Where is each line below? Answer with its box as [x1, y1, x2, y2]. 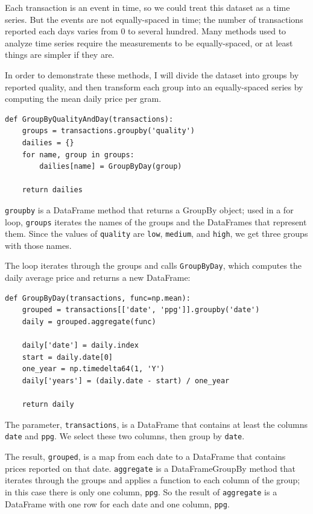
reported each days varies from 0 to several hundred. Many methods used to [5, 25, 286, 37]
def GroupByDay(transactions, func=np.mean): [5, 293, 191, 302]
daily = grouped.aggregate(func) [22, 317, 156, 326]
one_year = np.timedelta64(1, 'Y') [22, 365, 165, 374]
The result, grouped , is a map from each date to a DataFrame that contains [5, 450, 286, 462]
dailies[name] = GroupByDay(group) [39, 162, 182, 171]
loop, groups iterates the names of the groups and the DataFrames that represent [5, 215, 307, 228]
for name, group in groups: [22, 150, 134, 159]
